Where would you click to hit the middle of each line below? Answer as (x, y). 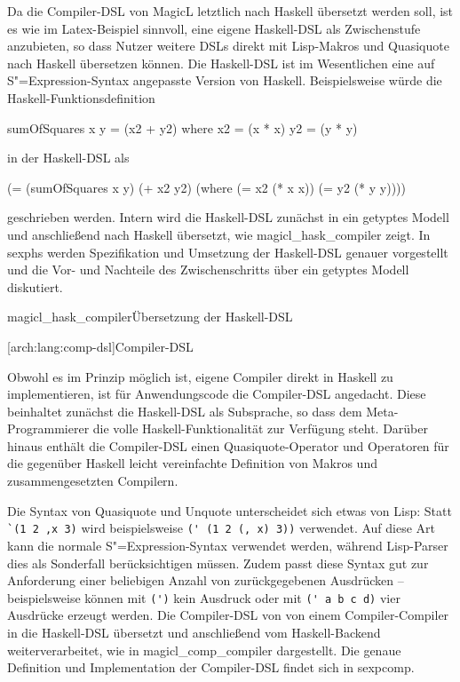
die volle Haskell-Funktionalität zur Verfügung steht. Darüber (260, 428)
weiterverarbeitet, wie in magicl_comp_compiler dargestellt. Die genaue (204, 650)
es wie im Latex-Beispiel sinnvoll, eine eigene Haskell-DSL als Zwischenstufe (214, 28)
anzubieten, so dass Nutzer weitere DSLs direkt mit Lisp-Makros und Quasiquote (228, 46)
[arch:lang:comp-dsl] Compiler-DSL (100, 346)
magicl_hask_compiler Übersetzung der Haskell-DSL (150, 317)
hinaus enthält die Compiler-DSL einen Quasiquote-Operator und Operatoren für (228, 445)
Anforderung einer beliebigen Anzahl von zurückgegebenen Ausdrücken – (206, 580)
